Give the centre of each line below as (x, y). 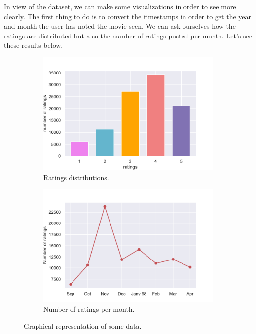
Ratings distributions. (76, 177)
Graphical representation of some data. (83, 326)
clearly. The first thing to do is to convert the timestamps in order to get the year (128, 16)
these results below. (34, 45)
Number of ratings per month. (89, 309)
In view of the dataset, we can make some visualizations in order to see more (120, 6)
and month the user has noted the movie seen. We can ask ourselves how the (120, 26)
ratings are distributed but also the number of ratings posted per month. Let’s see (128, 35)
